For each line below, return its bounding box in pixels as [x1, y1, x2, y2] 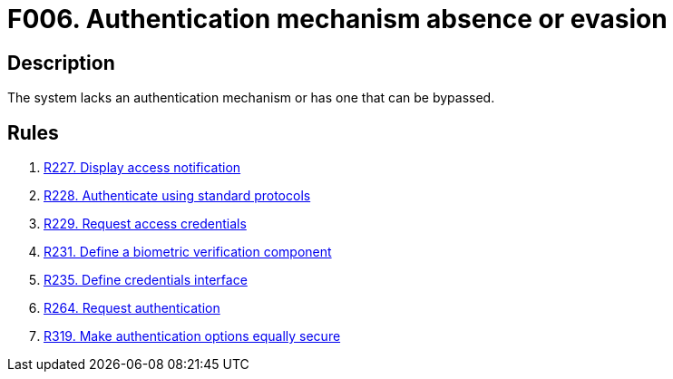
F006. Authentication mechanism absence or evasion [7, 4, 668, 34]
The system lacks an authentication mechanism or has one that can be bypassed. [7, 90, 495, 106]
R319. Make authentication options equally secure [44, 328, 341, 345]
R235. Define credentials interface [44, 272, 248, 288]
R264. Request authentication [44, 300, 220, 316]
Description [7, 51, 115, 74]
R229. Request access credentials [44, 216, 247, 232]
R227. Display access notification [44, 160, 241, 176]
